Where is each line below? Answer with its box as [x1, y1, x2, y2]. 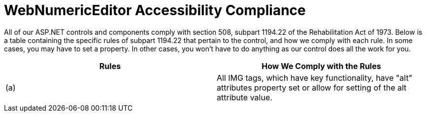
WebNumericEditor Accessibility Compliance [4, 2, 306, 19]
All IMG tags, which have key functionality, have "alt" [217, 72, 413, 83]
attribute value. [217, 92, 272, 102]
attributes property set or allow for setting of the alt [217, 82, 407, 93]
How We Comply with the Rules [262, 61, 381, 71]
